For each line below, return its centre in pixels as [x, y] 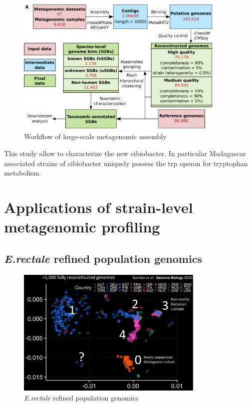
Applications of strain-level [99, 207]
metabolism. [23, 173]
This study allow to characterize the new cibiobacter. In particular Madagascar [125, 153]
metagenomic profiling [82, 227]
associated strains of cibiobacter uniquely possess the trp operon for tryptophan [126, 163]
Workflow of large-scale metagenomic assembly [95, 136]
